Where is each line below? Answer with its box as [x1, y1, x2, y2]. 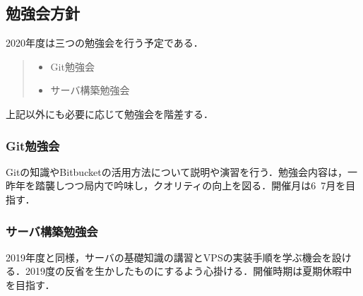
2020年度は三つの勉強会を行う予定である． [6, 35, 203, 50]
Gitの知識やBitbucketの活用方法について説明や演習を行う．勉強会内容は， [6, 164, 348, 179]
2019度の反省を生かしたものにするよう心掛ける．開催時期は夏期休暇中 [25, 264, 352, 278]
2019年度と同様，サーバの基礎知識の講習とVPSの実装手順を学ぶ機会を [6, 249, 332, 264]
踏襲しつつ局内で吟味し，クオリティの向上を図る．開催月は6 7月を [35, 178, 346, 193]
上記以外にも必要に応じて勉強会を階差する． [6, 106, 213, 121]
